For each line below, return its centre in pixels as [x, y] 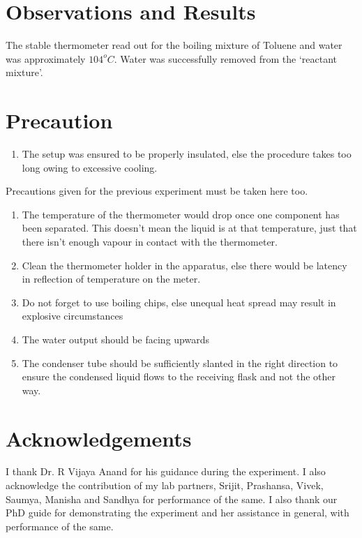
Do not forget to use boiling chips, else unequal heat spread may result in [179, 302]
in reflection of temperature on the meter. [111, 279]
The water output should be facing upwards [115, 339]
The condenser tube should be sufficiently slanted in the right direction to [180, 363]
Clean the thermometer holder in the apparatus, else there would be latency [184, 265]
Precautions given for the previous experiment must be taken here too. [157, 191]
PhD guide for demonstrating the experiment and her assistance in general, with [178, 513]
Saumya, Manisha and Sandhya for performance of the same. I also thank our [172, 499]
